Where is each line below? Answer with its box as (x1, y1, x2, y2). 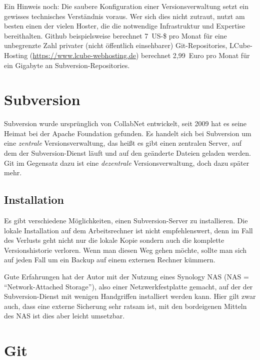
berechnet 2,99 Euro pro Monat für (141, 50, 250, 60)
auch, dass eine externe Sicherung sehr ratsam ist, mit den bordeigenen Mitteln (4, 300, 247, 311)
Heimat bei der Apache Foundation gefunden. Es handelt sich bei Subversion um (4, 128, 251, 138)
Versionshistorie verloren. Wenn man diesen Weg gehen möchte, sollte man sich (4, 244, 247, 255)
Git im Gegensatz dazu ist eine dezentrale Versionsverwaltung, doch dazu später (4, 157, 249, 168)
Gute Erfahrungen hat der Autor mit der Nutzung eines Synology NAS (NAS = (4, 271, 249, 282)
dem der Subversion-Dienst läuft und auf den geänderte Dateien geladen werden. (4, 148, 251, 158)
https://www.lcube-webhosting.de (32, 50, 136, 60)
